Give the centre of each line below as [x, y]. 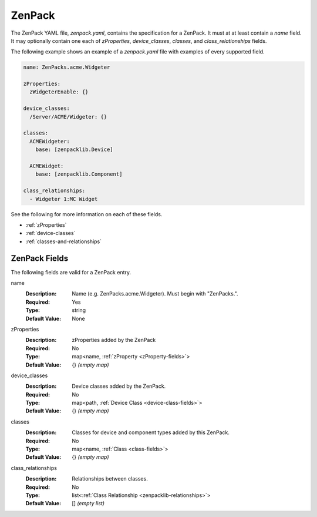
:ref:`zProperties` [46, 225]
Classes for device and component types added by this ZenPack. [151, 432]
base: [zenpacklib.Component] [79, 174]
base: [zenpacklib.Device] [75, 150]
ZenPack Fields [40, 258]
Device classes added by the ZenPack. [119, 386]
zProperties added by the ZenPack [114, 340]
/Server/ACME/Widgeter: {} [68, 117]
